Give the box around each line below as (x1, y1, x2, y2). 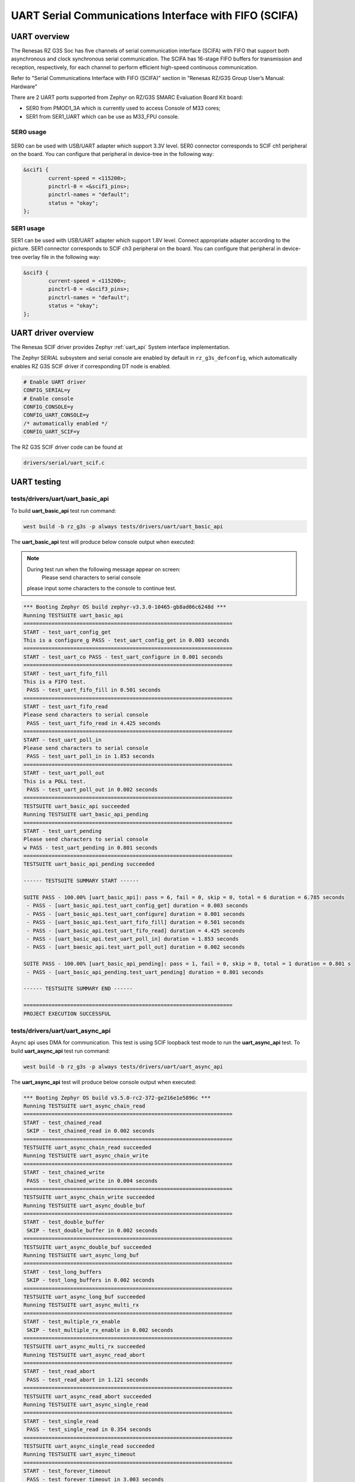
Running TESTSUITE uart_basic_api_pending (23, 811, 149, 818)
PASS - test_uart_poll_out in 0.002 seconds (27, 786, 158, 793)
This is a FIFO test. (23, 678, 86, 685)
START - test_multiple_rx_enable (23, 1318, 121, 1325)
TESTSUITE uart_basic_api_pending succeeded (23, 861, 155, 868)
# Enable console (23, 395, 74, 402)
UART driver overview (11, 328, 94, 338)
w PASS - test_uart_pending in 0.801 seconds (23, 844, 158, 851)
